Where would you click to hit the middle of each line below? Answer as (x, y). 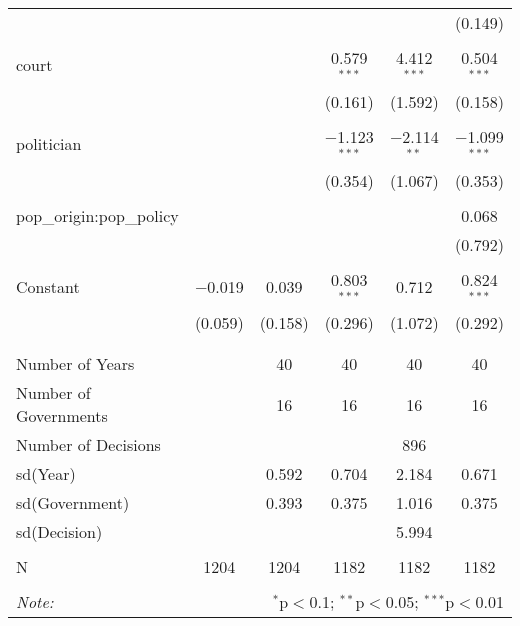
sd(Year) (46, 474)
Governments (62, 416)
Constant (48, 286)
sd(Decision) (59, 532)
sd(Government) (73, 503)
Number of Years (75, 364)
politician (49, 144)
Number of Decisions (88, 445)
